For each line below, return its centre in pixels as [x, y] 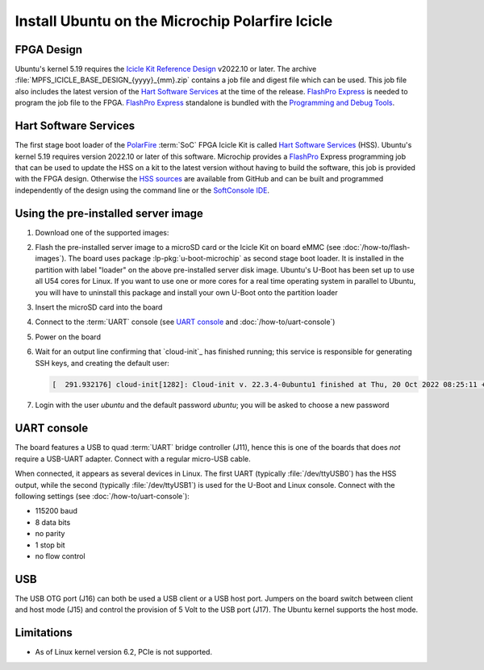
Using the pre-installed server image [109, 213]
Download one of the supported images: [102, 232]
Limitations [44, 633]
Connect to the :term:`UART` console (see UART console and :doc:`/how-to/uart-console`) [185, 322]
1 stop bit [50, 545]
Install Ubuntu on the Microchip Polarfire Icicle [174, 21]
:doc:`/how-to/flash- [376, 247]
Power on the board [68, 337]
